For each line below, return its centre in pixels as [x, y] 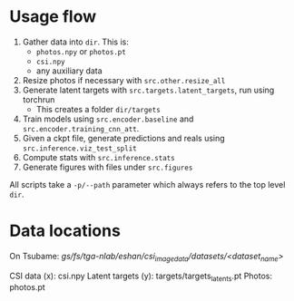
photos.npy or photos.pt [81, 51]
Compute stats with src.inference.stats [98, 157]
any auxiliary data [69, 71]
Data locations [65, 231]
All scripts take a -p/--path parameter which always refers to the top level [147, 184]
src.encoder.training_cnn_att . [81, 128]
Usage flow [53, 17]
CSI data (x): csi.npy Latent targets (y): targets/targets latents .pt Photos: [141, 277]
